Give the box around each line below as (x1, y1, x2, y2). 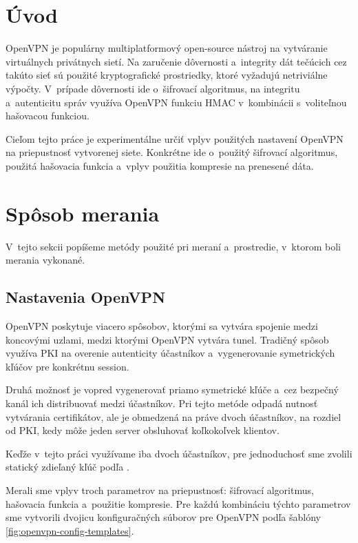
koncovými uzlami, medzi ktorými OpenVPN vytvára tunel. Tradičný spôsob (6, 332, 329, 346)
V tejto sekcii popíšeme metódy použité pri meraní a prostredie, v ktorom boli (6, 239, 341, 253)
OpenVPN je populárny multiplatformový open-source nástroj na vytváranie (6, 41, 328, 55)
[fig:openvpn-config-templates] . (6, 523, 134, 537)
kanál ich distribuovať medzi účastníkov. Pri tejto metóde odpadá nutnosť (6, 395, 318, 410)
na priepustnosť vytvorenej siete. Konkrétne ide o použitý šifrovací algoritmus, (6, 145, 338, 159)
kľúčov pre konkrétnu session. (6, 359, 129, 373)
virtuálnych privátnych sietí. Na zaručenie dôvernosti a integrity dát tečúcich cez (6, 54, 347, 68)
